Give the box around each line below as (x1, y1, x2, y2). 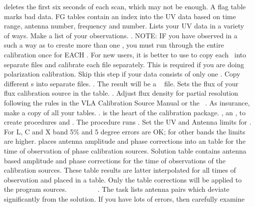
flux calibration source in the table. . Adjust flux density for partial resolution (4, 88, 238, 98)
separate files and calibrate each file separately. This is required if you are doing (4, 59, 244, 69)
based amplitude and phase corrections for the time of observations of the (4, 155, 226, 165)
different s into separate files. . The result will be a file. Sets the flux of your (4, 78, 239, 88)
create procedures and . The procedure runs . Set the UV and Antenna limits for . (4, 117, 252, 127)
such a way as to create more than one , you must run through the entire (4, 40, 224, 50)
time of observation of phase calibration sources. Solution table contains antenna (4, 145, 247, 155)
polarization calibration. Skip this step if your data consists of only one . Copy (4, 69, 240, 79)
